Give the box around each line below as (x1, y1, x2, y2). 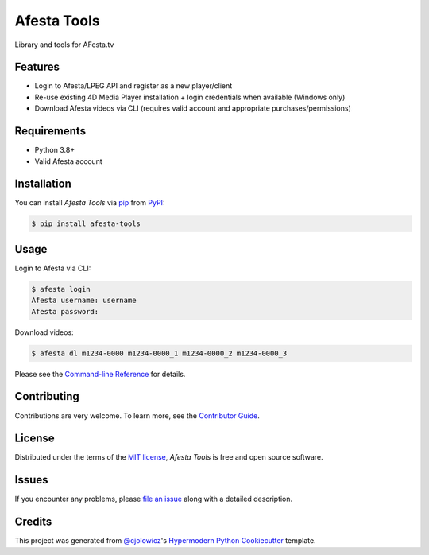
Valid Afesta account (34, 156, 102, 166)
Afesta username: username (31, 296, 137, 305)
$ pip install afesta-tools (31, 219, 141, 228)
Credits (14, 515, 52, 529)
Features (14, 60, 60, 74)
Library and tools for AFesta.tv (14, 40, 114, 49)
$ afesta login (31, 285, 91, 293)
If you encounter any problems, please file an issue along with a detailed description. (14, 494, 293, 504)
